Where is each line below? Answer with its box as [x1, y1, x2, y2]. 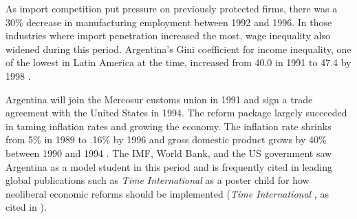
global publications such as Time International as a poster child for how [6, 173, 310, 187]
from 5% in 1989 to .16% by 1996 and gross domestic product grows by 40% [6, 132, 327, 147]
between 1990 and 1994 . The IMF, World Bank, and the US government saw [6, 145, 332, 160]
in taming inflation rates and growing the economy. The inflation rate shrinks [6, 118, 332, 133]
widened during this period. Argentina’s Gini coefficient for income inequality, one [6, 41, 351, 56]
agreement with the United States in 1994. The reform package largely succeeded [6, 105, 347, 120]
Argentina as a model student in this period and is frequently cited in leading [6, 159, 332, 174]
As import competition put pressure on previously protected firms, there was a [6, 1, 338, 15]
